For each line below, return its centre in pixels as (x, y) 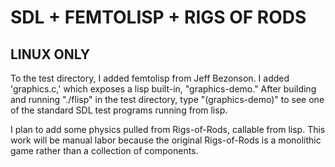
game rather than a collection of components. (104, 150)
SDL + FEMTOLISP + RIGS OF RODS (158, 17)
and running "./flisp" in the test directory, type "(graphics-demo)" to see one (167, 99)
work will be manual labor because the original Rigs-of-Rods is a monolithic (166, 140)
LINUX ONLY (50, 54)
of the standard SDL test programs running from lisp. (119, 110)
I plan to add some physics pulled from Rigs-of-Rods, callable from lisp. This (168, 129)
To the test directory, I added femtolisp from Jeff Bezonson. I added (150, 78)
